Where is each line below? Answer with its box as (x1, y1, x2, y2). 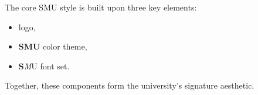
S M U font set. (18, 59, 70, 72)
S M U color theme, (18, 40, 87, 52)
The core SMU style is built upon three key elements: (5, 1, 197, 13)
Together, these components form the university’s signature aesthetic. (5, 79, 254, 92)
